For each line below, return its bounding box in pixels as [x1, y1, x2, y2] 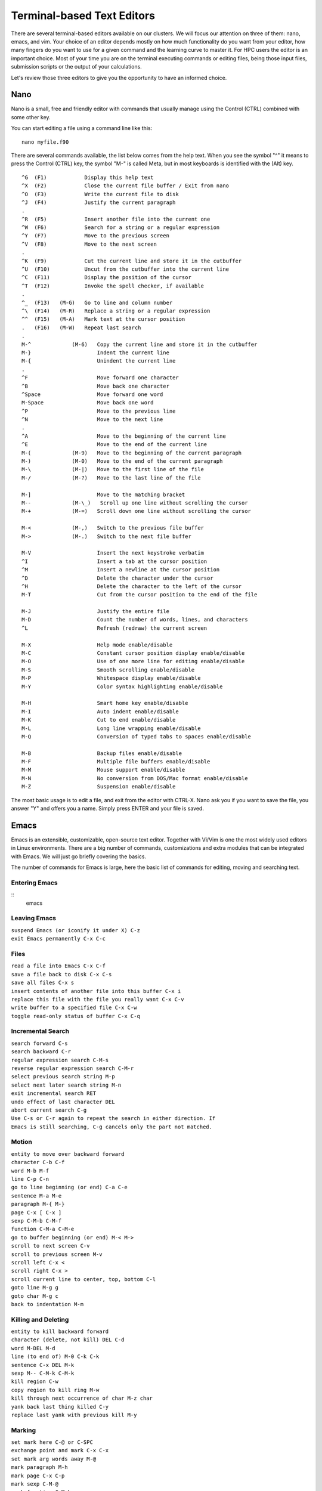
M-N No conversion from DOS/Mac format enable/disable [21, 775, 248, 781]
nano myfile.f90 [21, 138, 69, 146]
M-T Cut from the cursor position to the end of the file [21, 591, 258, 598]
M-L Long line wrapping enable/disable [21, 725, 201, 732]
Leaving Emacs [11, 914, 57, 923]
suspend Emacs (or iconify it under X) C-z [11, 927, 140, 933]
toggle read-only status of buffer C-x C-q [11, 1013, 140, 1019]
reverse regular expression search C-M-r [11, 1065, 134, 1072]
